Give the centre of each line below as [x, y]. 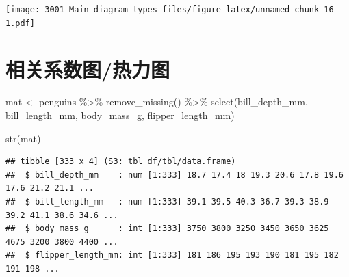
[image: [23, 10]
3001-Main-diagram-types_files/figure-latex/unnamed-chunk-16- [192, 10]
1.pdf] [20, 23]
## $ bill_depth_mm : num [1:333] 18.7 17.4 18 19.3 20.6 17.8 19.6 [174, 175]
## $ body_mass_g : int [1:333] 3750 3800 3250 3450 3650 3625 [167, 229]
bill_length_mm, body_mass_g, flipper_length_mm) [120, 115]
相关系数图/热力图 [88, 69]
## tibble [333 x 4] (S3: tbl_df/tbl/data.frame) [121, 162]
